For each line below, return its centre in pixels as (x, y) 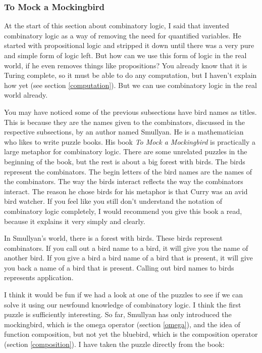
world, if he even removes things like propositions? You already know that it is (126, 65)
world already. (26, 95)
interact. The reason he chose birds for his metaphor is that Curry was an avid (126, 191)
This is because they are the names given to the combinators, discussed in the (125, 122)
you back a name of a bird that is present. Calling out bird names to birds (119, 267)
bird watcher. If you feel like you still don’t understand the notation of (113, 201)
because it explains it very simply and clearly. (75, 221)
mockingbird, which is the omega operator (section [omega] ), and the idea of (122, 324)
